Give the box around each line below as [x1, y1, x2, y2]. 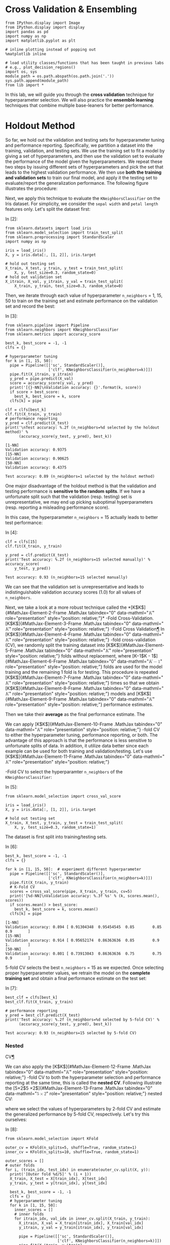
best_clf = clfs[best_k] [5, 995, 58, 1000]
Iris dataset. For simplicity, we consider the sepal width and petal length [5, 201, 158, 207]
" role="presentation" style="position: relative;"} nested [46, 1091, 162, 1097]
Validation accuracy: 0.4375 [5, 465, 67, 470]
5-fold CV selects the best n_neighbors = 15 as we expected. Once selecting [5, 964, 164, 970]
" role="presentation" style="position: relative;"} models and [9, 691, 135, 697]
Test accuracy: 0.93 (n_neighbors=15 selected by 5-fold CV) [5, 1030, 137, 1035]
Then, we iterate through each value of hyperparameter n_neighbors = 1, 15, [5, 292, 163, 298]
